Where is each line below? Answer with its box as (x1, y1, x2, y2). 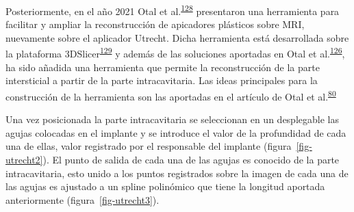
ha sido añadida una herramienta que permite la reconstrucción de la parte (5, 59, 320, 74)
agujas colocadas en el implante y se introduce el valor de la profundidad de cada (5, 125, 346, 140)
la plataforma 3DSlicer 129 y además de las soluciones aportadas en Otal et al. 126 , (5, 44, 345, 61)
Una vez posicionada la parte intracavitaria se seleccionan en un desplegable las (5, 112, 339, 127)
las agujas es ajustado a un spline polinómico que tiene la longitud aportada (5, 179, 325, 194)
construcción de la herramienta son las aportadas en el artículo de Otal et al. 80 (5, 87, 336, 103)
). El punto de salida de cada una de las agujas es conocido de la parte (42, 152, 340, 166)
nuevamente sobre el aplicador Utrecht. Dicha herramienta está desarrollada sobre (5, 30, 349, 44)
